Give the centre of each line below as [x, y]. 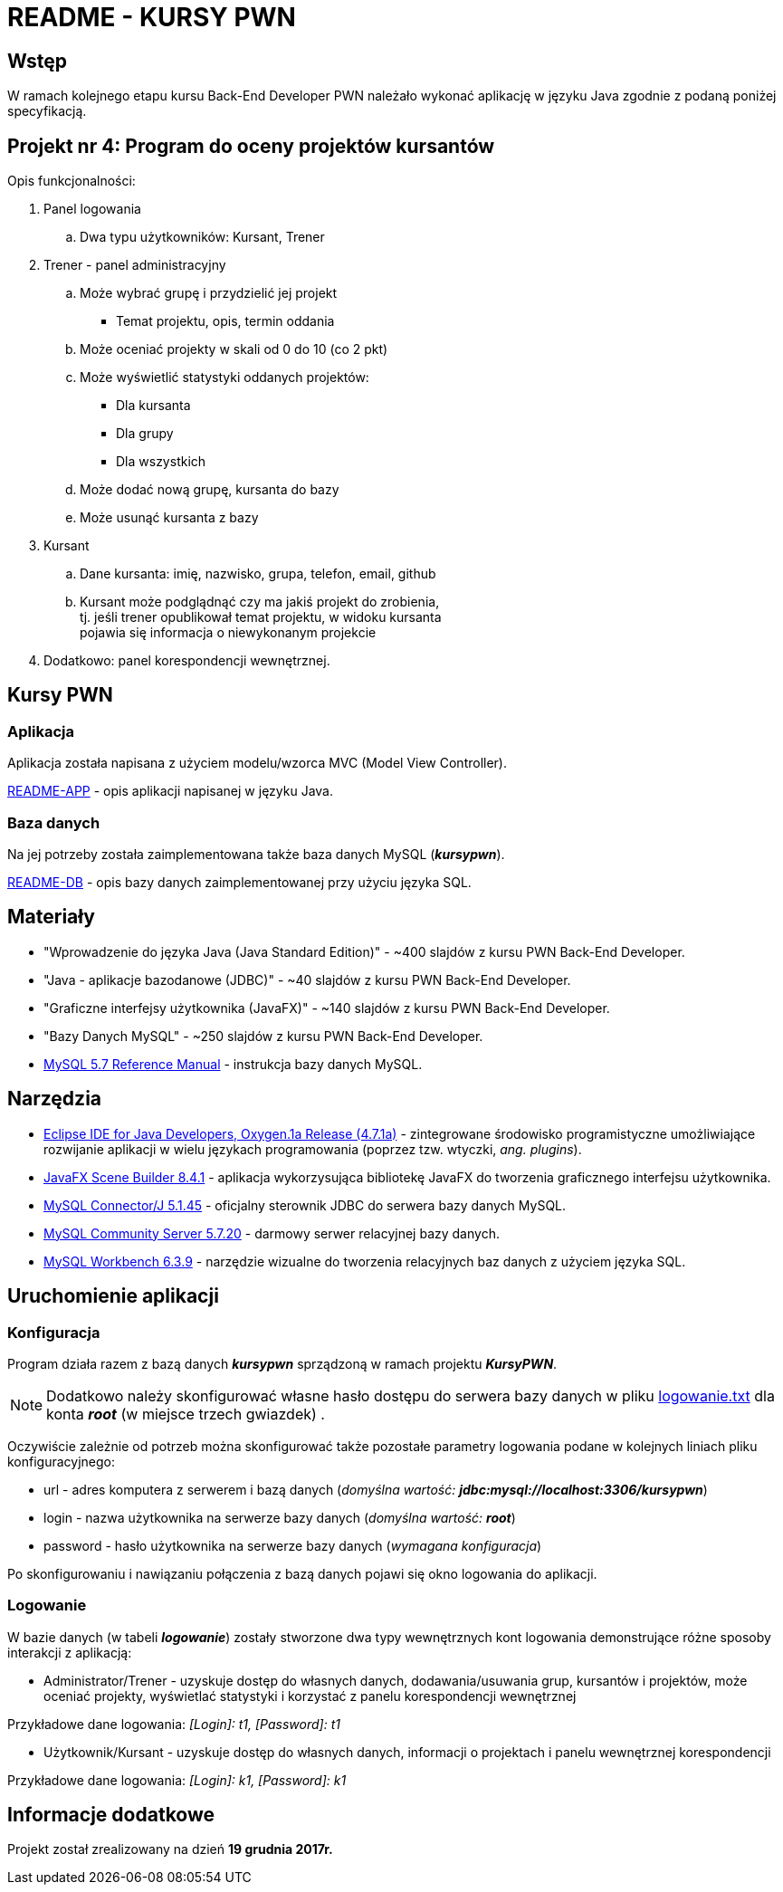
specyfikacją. [47, 111]
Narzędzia [55, 1099]
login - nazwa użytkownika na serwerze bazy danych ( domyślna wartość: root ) [280, 1517]
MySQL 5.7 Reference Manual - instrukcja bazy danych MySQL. [233, 1064]
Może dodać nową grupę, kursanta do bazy [210, 490]
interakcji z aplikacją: [70, 1652]
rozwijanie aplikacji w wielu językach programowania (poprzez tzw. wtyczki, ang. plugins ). [313, 1149]
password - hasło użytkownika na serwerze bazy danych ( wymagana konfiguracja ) [293, 1545]
